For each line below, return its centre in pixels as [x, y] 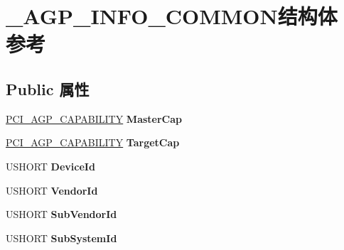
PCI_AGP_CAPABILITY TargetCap [93, 142]
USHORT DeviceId [50, 166]
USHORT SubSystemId [61, 238]
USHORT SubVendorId [61, 214]
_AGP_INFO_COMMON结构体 [172, 16]
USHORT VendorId [52, 190]
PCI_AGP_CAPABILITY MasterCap [94, 118]
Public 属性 [48, 88]
